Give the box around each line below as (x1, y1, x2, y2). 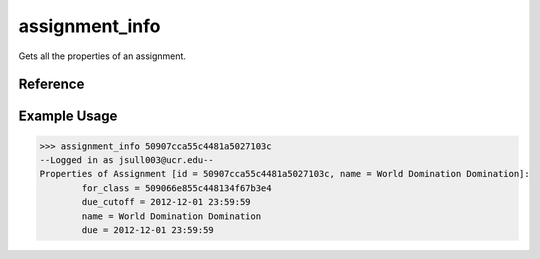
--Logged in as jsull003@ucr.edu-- (39, 154, 214, 165)
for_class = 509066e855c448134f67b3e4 (81, 182, 272, 194)
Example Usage (18, 108, 118, 125)
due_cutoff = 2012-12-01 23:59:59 (81, 196, 251, 208)
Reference (18, 76, 85, 93)
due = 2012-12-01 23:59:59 (81, 224, 214, 235)
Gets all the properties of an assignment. (18, 50, 187, 62)
